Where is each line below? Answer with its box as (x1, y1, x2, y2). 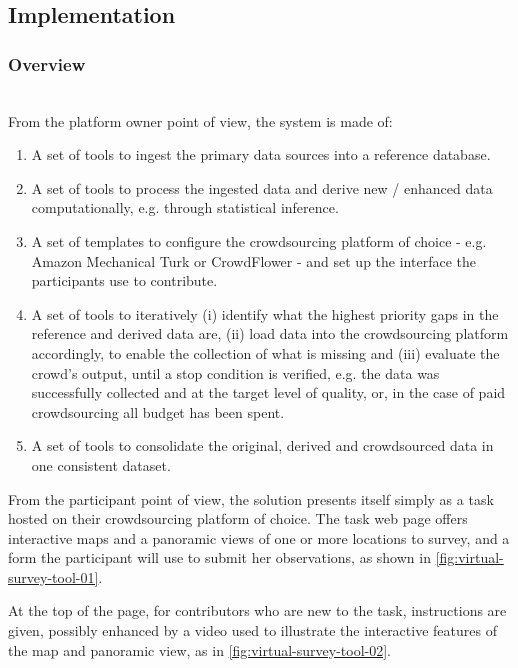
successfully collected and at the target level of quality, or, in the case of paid (31, 382, 506, 403)
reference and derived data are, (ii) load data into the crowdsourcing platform (31, 323, 509, 344)
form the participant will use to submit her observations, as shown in (8, 547, 431, 568)
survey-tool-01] (8, 566, 99, 587)
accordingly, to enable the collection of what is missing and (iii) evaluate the (31, 342, 500, 363)
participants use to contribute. (31, 270, 218, 291)
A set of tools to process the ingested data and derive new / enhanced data (31, 177, 493, 198)
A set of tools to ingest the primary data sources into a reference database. (31, 144, 491, 165)
